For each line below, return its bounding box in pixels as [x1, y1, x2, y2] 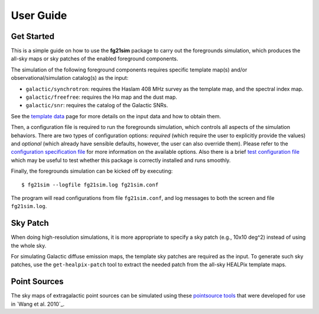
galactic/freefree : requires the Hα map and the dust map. [25, 93, 177, 101]
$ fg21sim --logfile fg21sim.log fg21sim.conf [21, 181, 159, 188]
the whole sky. [11, 242, 47, 249]
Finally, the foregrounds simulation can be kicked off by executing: [11, 167, 173, 174]
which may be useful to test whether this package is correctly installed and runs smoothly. [11, 157, 231, 164]
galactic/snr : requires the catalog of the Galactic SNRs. [25, 102, 168, 109]
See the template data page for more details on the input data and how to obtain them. [11, 112, 222, 119]
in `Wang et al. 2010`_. [11, 300, 65, 307]
